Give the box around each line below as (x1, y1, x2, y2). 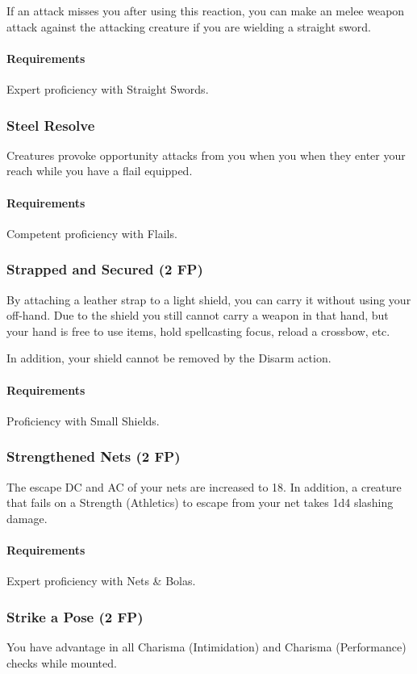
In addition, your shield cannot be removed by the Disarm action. (6, 350, 332, 366)
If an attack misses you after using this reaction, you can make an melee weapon (6, 2, 405, 19)
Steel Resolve (6, 115, 95, 135)
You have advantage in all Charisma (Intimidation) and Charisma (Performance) (6, 638, 407, 655)
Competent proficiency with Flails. (6, 224, 177, 241)
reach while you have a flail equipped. (6, 162, 193, 179)
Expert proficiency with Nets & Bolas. (6, 572, 196, 589)
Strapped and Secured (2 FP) (6, 259, 203, 279)
